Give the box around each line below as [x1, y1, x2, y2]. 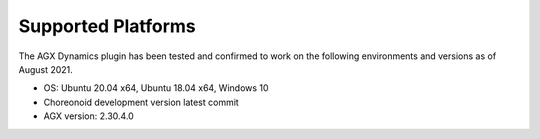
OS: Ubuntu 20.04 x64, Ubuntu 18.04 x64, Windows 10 [43, 82, 269, 94]
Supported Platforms [18, 15, 197, 37]
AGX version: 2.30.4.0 [43, 110, 134, 122]
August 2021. [18, 63, 74, 75]
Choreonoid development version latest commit [43, 96, 239, 108]
